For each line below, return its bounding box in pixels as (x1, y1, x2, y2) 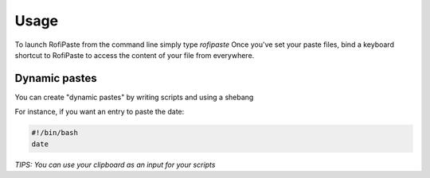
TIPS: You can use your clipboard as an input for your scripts (14, 160, 216, 169)
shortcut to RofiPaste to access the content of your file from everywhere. (14, 50, 255, 60)
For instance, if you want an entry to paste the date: (14, 107, 185, 117)
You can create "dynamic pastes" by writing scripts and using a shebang (14, 92, 254, 102)
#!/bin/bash (31, 128, 79, 137)
